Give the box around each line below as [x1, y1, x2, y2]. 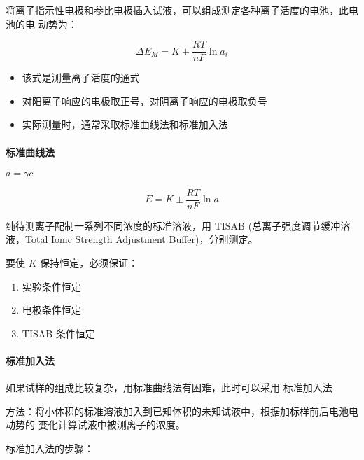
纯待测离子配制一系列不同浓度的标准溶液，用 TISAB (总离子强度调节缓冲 [6, 218, 341, 232]
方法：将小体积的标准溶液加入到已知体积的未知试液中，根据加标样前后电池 [6, 403, 349, 418]
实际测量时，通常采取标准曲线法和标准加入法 [22, 117, 228, 132]
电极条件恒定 [22, 302, 81, 317]
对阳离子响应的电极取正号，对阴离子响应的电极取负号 [22, 93, 267, 108]
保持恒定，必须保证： [40, 256, 139, 270]
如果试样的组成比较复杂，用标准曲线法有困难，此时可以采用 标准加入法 [6, 380, 332, 395]
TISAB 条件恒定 [22, 326, 95, 340]
